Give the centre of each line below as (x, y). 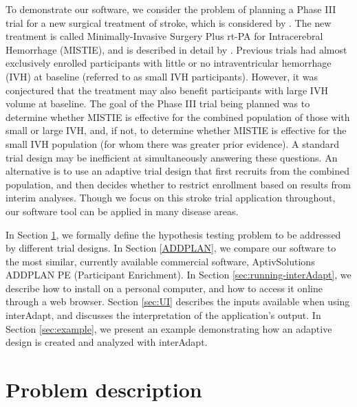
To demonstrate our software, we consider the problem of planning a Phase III (171, 9)
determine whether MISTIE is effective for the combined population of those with (178, 117)
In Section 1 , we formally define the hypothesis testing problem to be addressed (173, 234)
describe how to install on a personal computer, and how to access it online (164, 288)
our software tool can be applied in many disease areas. (122, 211)
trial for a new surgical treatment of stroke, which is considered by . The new (169, 22)
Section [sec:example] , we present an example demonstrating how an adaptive (169, 328)
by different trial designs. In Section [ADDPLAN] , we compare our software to (171, 248)
